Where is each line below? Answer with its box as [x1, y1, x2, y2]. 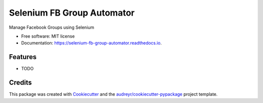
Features [9, 53, 37, 61]
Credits [9, 79, 32, 87]
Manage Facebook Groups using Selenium [9, 24, 94, 30]
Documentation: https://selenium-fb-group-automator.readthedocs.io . [21, 40, 162, 46]
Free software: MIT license [21, 33, 75, 39]
